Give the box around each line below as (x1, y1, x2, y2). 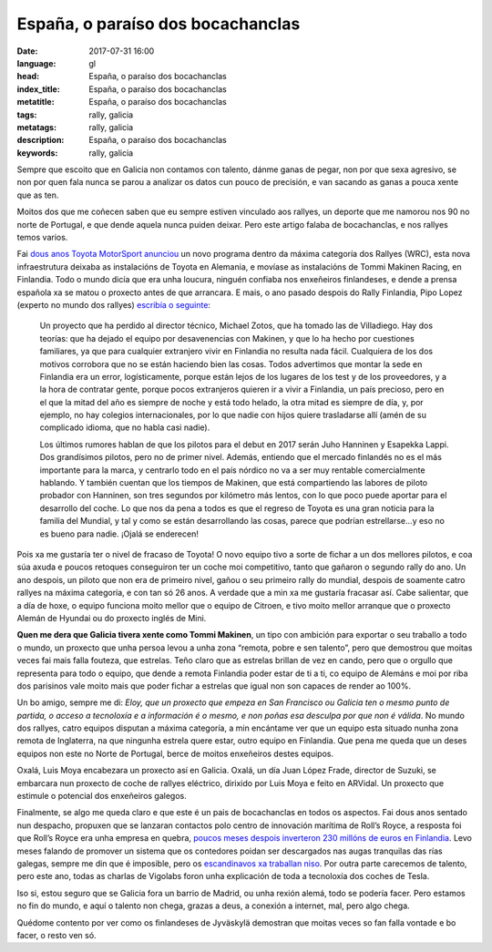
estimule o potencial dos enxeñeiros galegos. (16, 791, 187, 802)
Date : (16, 46, 38, 56)
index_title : (16, 83, 61, 95)
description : (16, 135, 65, 146)
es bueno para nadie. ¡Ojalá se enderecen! (39, 528, 200, 539)
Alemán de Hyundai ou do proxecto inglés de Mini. (16, 612, 207, 623)
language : (16, 57, 56, 68)
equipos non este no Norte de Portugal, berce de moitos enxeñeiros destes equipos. (16, 748, 334, 759)
